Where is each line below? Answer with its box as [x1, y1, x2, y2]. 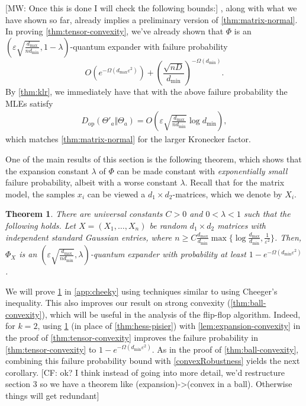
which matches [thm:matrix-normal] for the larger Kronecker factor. [5, 133, 251, 145]
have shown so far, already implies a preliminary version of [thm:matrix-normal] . [5, 13, 298, 25]
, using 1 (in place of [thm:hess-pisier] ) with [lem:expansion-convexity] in [37, 319, 301, 332]
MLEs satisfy [5, 97, 53, 109]
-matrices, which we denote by [172, 187, 282, 200]
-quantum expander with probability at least [90, 248, 246, 260]
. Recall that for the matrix [185, 176, 285, 188]
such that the [243, 207, 291, 220]
